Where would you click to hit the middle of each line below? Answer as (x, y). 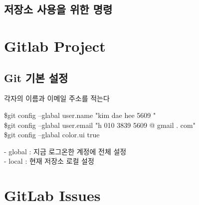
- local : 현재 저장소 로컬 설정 (49, 161)
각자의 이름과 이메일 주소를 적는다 (57, 98)
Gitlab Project (55, 46)
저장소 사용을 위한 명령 (58, 9)
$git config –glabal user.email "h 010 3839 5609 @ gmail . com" (100, 125)
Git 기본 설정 (36, 77)
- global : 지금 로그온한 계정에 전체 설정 (65, 151)
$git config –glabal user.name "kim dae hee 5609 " (80, 115)
